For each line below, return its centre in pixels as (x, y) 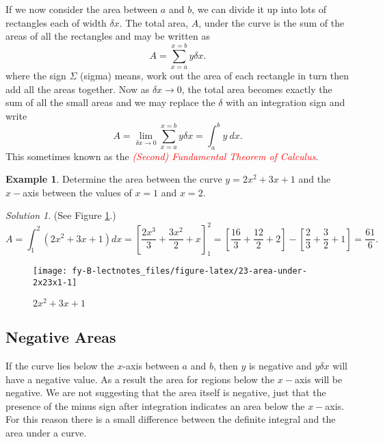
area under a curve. (46, 432)
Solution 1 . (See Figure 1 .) (61, 215)
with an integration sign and (286, 102)
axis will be (318, 379)
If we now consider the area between (82, 9)
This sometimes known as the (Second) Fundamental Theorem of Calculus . (162, 156)
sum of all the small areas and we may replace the (110, 102)
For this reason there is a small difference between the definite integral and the (171, 419)
